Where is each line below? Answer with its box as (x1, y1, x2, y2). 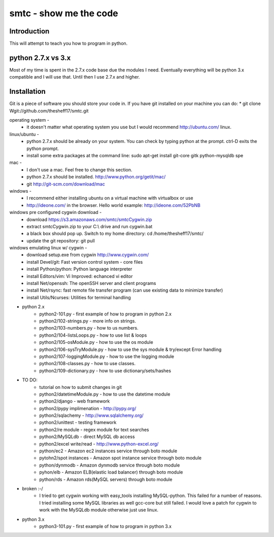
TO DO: (22, 377, 38, 383)
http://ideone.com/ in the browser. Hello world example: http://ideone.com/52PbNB (26, 202, 200, 208)
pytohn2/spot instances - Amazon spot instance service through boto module (39, 455, 202, 461)
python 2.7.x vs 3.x (9, 53, 71, 62)
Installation (9, 87, 46, 96)
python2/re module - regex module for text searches (39, 426, 149, 433)
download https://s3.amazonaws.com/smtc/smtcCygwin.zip (26, 216, 152, 223)
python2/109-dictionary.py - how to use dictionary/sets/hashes (39, 368, 172, 374)
